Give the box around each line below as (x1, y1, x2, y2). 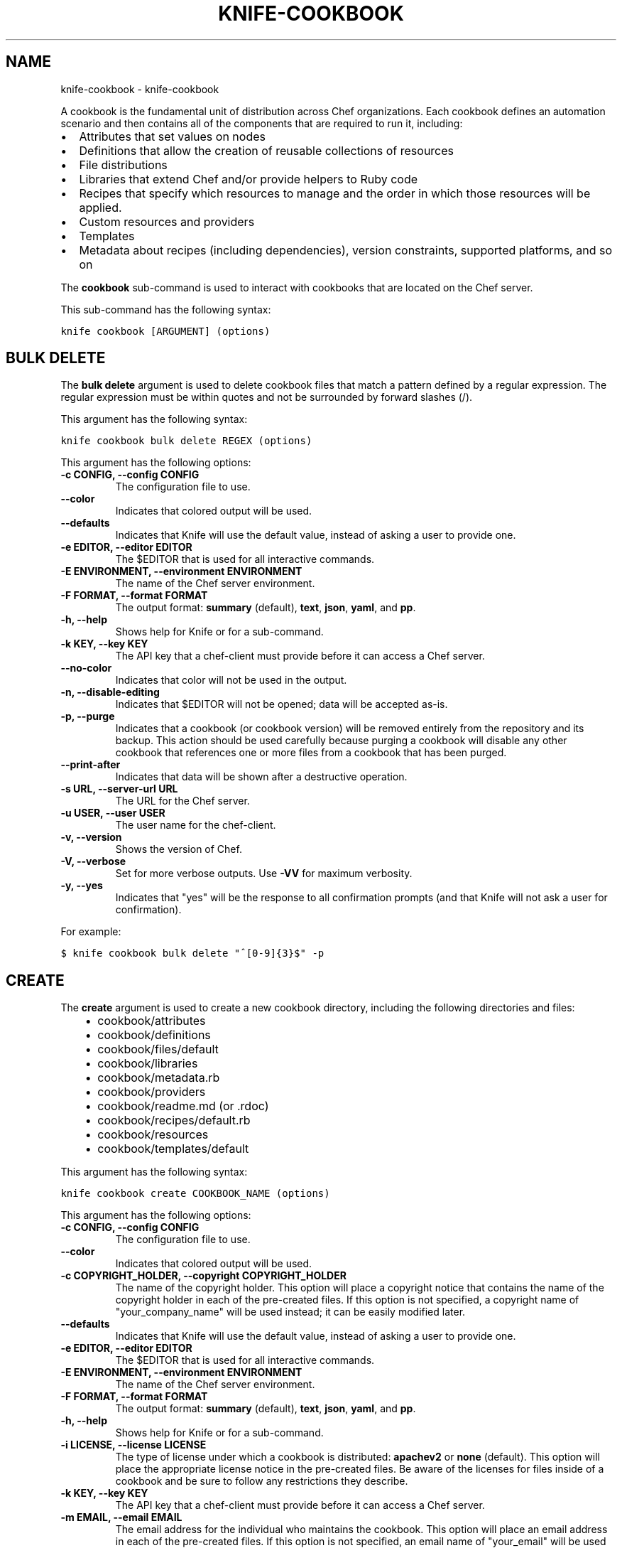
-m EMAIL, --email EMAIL (60, 1511, 182, 1524)
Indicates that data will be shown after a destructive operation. (115, 770, 408, 783)
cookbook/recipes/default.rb (97, 1113, 251, 1128)
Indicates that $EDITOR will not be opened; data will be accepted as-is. (115, 698, 448, 711)
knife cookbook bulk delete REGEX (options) (60, 435, 312, 447)
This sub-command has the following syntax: (60, 303, 271, 316)
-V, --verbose (60, 855, 126, 868)
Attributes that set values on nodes (79, 129, 266, 144)
